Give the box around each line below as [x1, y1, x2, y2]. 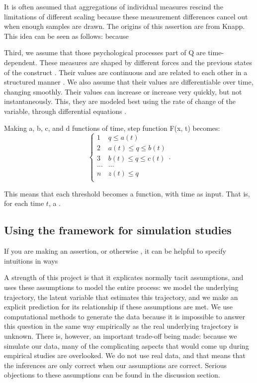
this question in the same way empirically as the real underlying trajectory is [4, 321, 239, 331]
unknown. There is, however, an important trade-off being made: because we [4, 330, 237, 341]
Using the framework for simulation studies [4, 222, 232, 238]
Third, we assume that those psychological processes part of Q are [4, 47, 206, 58]
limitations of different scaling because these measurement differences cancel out [4, 11, 248, 21]
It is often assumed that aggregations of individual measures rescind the [4, 1, 223, 11]
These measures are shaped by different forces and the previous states [39, 57, 252, 67]
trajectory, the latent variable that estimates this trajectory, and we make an [4, 291, 238, 302]
